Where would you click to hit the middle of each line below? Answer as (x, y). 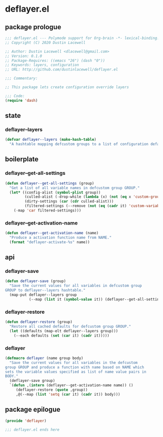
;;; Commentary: (21, 78)
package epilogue (33, 409)
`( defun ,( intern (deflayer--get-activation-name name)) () (71, 385)
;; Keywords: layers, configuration (42, 65)
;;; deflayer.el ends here (32, 430)
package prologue (33, 27)
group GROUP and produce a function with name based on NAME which (75, 367)
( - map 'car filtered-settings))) (48, 210)
